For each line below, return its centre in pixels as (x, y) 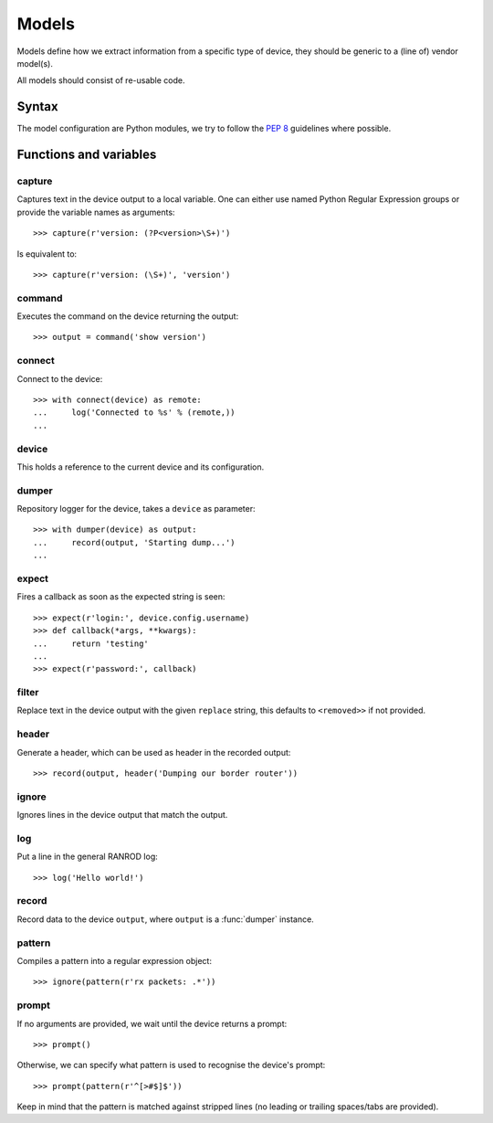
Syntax (37, 106)
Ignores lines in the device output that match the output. (122, 815)
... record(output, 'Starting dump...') (135, 542)
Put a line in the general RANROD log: (88, 857)
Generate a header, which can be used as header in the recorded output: (154, 752)
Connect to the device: (60, 378)
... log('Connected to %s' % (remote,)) (135, 413)
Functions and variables (87, 155)
